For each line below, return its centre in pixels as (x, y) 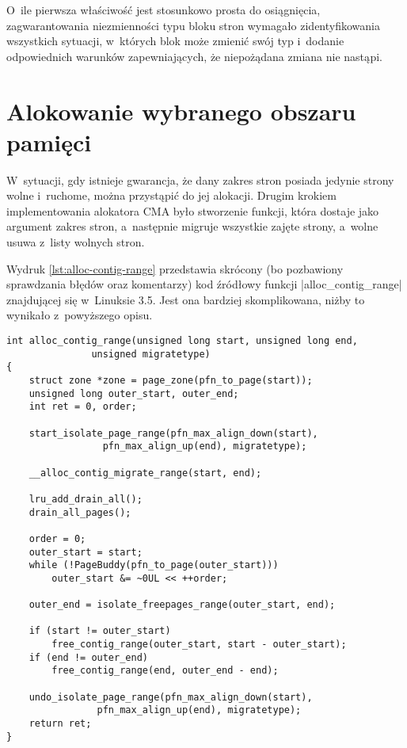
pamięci (49, 141)
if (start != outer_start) (100, 631)
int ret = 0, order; (83, 407)
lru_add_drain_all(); (86, 499)
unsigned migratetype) (151, 354)
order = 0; (57, 538)
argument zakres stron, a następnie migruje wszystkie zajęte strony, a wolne (192, 226)
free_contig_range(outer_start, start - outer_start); (199, 645)
